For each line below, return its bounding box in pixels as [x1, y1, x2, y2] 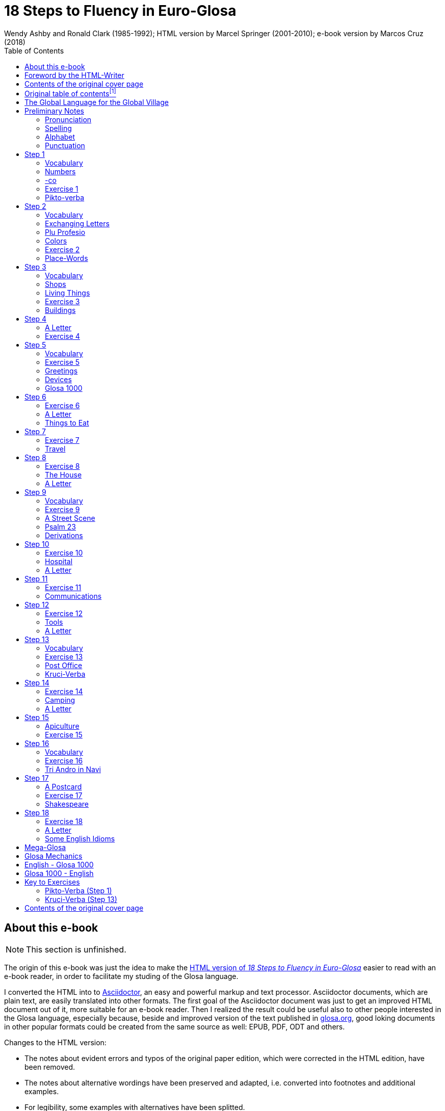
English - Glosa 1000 [24, 860, 94, 869]
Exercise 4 [45, 332, 80, 341]
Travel [45, 444, 66, 454]
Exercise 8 [45, 462, 80, 471]
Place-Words [45, 254, 88, 263]
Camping [45, 696, 75, 705]
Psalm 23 [45, 522, 76, 532]
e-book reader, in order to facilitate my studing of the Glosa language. [4, 972, 239, 981]
